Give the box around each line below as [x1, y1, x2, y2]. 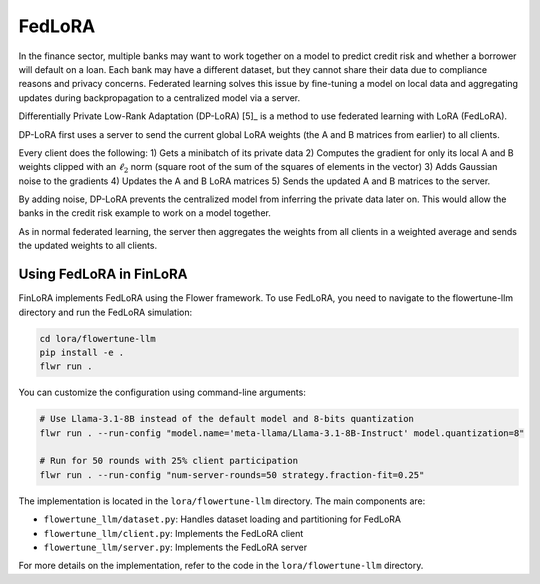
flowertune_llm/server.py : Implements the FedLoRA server [43, 541, 308, 553]
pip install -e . [39, 346, 125, 358]
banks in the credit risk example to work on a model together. [18, 207, 272, 219]
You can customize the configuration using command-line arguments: [18, 386, 307, 399]
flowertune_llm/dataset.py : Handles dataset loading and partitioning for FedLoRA [43, 513, 402, 525]
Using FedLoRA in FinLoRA [18, 266, 188, 283]
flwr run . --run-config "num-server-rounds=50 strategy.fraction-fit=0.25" [39, 469, 425, 480]
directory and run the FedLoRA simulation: [18, 306, 193, 318]
